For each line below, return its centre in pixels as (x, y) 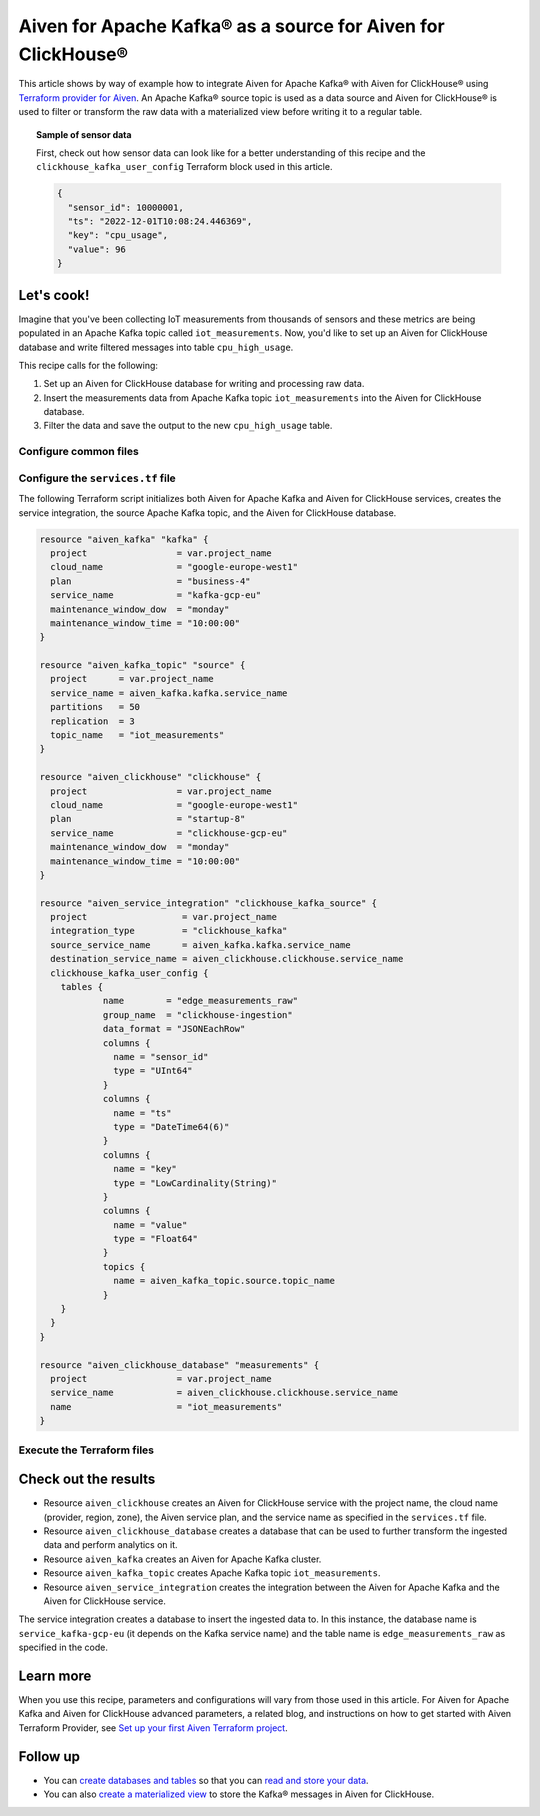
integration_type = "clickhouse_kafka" (169, 931)
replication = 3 (92, 721)
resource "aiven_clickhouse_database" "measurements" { (179, 1364)
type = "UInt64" (153, 1071)
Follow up (49, 1756)
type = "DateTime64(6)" (171, 1126)
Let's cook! (54, 295)
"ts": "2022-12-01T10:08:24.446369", (160, 221)
